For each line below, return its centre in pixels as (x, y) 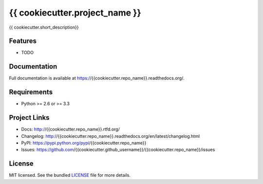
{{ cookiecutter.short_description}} (44, 27)
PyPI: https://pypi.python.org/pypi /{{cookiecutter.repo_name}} (84, 143)
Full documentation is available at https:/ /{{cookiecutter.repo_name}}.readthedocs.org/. (97, 78)
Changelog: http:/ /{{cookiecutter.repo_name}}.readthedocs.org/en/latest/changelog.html (110, 136)
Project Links (29, 118)
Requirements (31, 92)
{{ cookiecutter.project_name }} (75, 13)
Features (23, 41)
